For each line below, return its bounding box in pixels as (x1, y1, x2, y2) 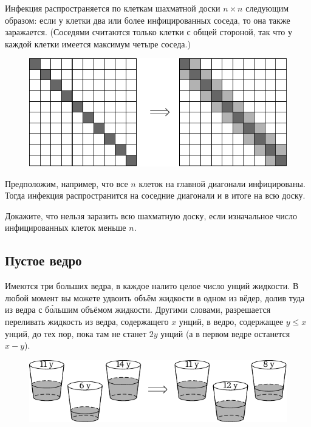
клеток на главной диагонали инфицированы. (138, 177, 306, 190)
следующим (245, 2, 289, 14)
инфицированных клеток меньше (5, 221, 126, 234)
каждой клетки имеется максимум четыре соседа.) (5, 37, 191, 50)
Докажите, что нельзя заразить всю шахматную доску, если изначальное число (5, 209, 298, 222)
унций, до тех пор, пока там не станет (5, 327, 147, 340)
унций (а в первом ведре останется (160, 327, 290, 340)
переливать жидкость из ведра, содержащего (5, 315, 169, 327)
